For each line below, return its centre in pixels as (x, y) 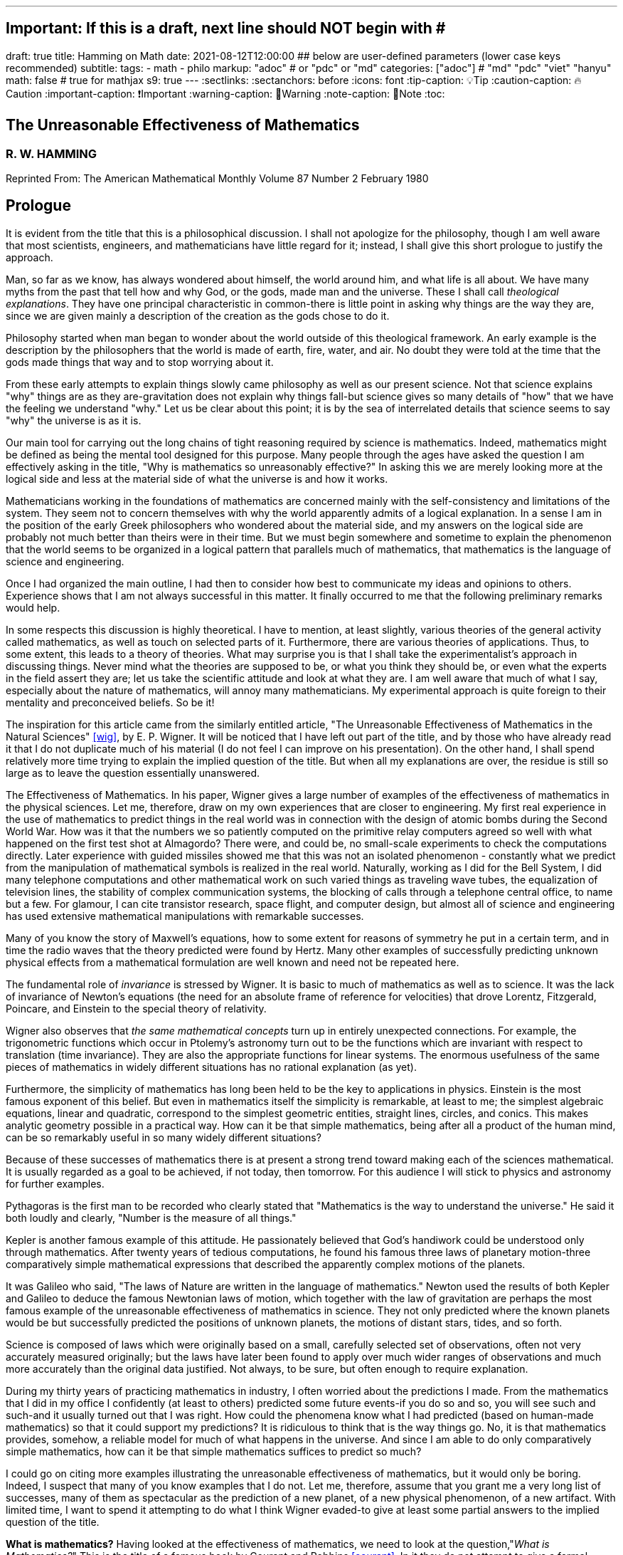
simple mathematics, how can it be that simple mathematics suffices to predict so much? (214, 1451)
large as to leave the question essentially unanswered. (133, 773)
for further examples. (55, 1183)
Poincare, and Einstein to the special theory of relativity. (136, 1008)
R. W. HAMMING (52, 153)
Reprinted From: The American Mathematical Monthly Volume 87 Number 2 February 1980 (217, 179)
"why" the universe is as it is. (74, 420)
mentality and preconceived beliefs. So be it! (110, 702)
